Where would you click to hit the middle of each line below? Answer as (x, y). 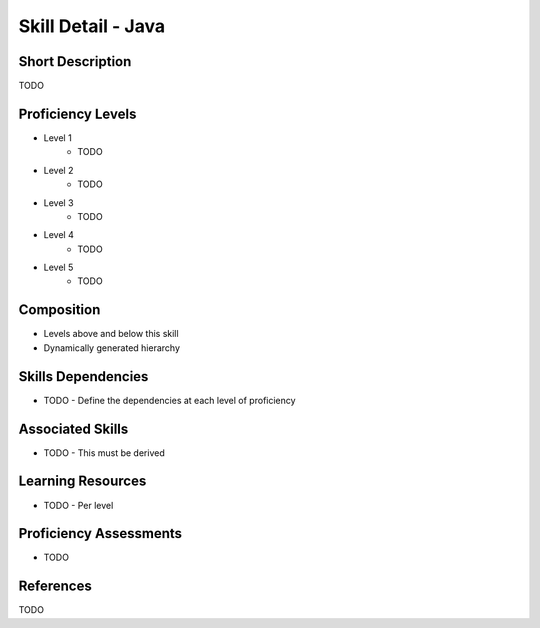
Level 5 (58, 267)
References (55, 586)
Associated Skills (73, 428)
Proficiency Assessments (100, 533)
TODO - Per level (78, 505)
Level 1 (57, 137)
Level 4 (58, 235)
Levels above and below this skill (111, 334)
